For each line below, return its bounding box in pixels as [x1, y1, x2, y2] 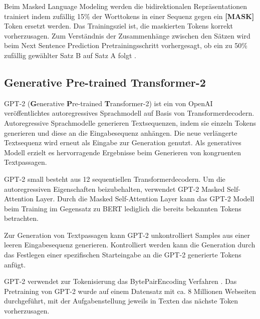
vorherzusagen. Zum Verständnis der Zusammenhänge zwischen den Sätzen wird [4, 30, 250, 41]
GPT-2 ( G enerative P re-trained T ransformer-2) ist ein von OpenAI [4, 98, 213, 108]
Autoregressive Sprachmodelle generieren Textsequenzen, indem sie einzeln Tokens [4, 117, 256, 128]
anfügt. [4, 259, 26, 269]
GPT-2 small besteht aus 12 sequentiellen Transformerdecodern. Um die [4, 173, 225, 184]
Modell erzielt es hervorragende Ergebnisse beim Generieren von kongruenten [4, 147, 241, 157]
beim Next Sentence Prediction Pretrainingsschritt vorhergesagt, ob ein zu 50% [4, 40, 247, 51]
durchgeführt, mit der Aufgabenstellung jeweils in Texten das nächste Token [4, 295, 238, 306]
